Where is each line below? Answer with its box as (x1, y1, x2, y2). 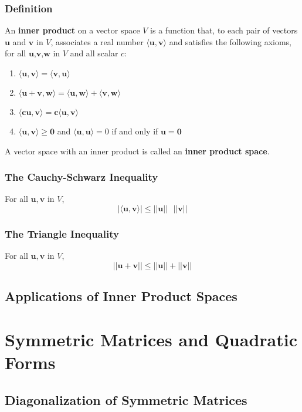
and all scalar (70, 47, 118, 59)
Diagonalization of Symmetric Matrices (5, 390, 247, 408)
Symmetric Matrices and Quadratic (5, 327, 297, 351)
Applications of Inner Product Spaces (5, 287, 237, 305)
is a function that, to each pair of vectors (150, 24, 298, 36)
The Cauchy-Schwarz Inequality (5, 170, 158, 184)
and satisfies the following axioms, (169, 35, 291, 48)
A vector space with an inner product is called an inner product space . (5, 144, 270, 157)
